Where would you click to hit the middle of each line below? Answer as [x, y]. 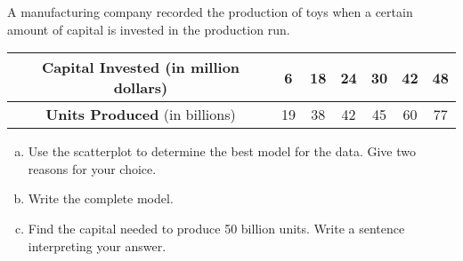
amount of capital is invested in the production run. [149, 29]
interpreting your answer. [97, 245]
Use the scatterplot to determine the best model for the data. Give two [222, 151]
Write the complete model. [101, 198]
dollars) [141, 88]
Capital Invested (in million [141, 67]
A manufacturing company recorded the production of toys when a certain [210, 12]
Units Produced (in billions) [141, 115]
